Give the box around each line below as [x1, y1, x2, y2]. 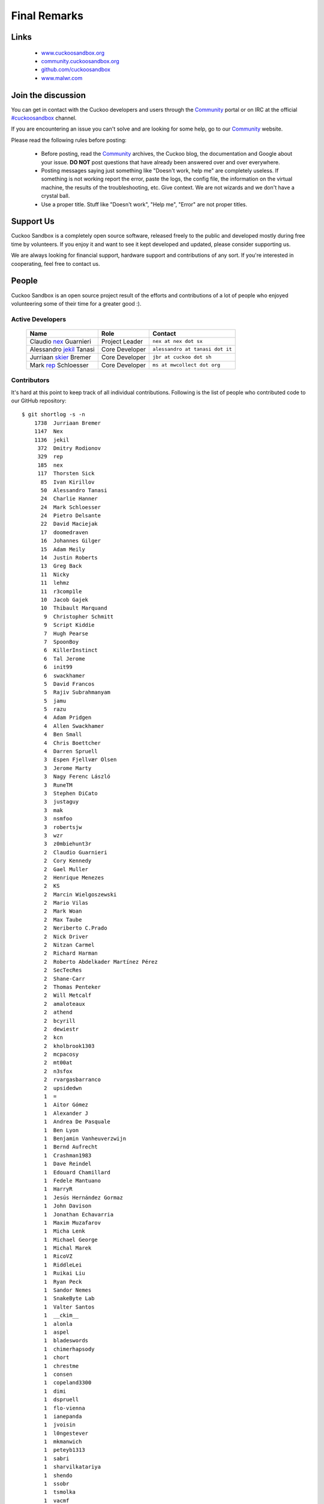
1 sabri [44, 1455, 70, 1462]
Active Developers [11, 315, 66, 323]
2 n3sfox [44, 1068, 73, 1074]
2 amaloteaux [44, 1000, 85, 1007]
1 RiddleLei [44, 1261, 82, 1268]
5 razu [44, 706, 67, 713]
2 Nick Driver [44, 933, 89, 940]
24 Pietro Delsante [40, 512, 101, 519]
